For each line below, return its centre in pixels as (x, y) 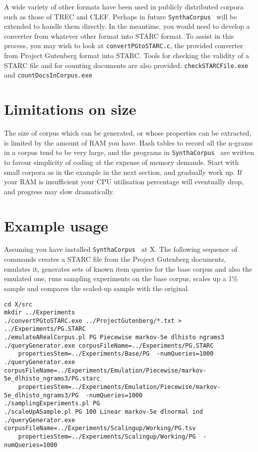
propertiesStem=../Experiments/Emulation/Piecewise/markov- (119, 387)
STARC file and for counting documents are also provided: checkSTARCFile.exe (126, 65)
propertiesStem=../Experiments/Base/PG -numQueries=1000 (116, 354)
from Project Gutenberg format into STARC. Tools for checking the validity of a (127, 55)
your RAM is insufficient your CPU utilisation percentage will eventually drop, (124, 182)
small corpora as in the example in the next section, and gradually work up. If (123, 172)
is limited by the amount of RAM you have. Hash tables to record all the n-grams (129, 142)
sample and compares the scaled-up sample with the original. (97, 288)
